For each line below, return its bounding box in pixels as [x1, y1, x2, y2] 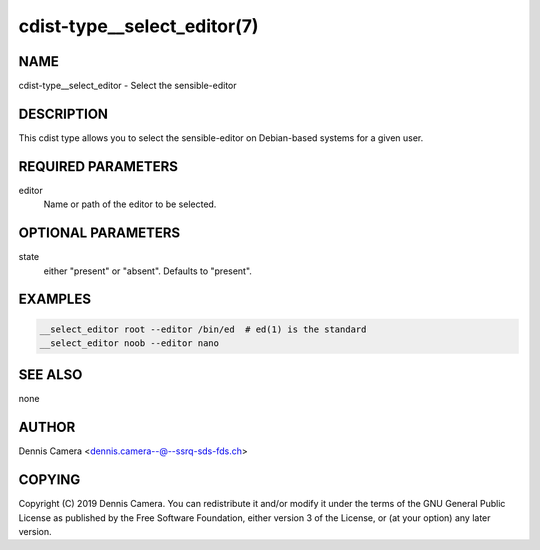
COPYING [18, 471, 81, 489]
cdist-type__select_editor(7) [18, 15, 259, 37]
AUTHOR [18, 419, 76, 436]
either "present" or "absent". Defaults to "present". [43, 265, 252, 277]
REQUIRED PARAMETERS [18, 158, 179, 175]
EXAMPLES [18, 291, 92, 308]
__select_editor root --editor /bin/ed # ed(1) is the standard [39, 323, 367, 335]
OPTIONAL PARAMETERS [18, 225, 181, 242]
